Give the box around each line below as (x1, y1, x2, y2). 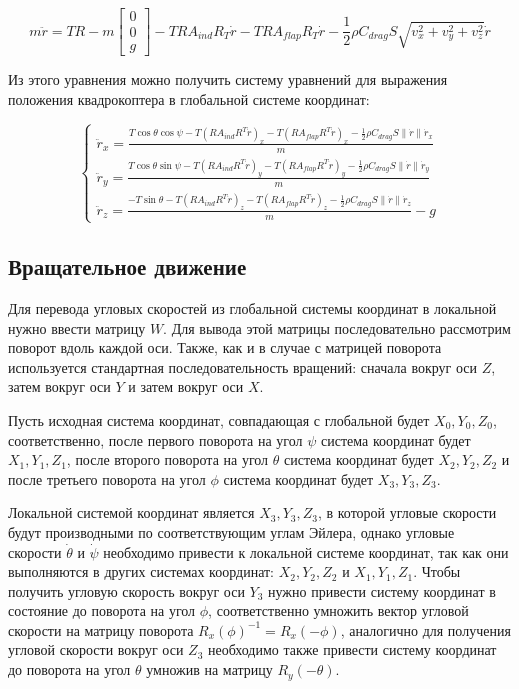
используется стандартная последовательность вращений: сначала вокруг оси (8, 356, 477, 377)
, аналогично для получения (340, 619, 511, 640)
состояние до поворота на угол (8, 600, 196, 621)
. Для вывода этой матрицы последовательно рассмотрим (163, 317, 511, 338)
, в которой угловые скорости (317, 502, 497, 523)
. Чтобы (413, 561, 461, 582)
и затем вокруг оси (128, 376, 244, 397)
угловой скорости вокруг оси (8, 639, 184, 660)
